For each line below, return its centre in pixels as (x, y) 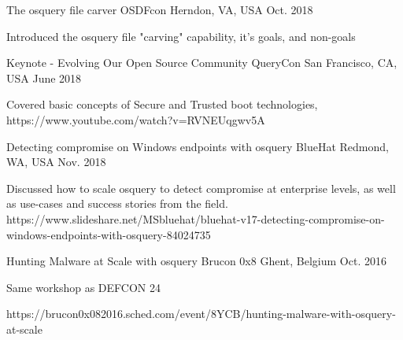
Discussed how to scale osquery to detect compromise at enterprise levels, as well (201, 188)
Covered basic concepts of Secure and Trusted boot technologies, (162, 104)
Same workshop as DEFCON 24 (83, 287)
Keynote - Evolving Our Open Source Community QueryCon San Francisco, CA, (202, 63)
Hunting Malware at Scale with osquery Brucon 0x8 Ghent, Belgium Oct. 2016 (196, 261)
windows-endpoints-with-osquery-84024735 (109, 234)
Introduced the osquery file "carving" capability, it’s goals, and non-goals (181, 36)
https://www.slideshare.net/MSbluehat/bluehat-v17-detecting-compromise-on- (196, 218)
